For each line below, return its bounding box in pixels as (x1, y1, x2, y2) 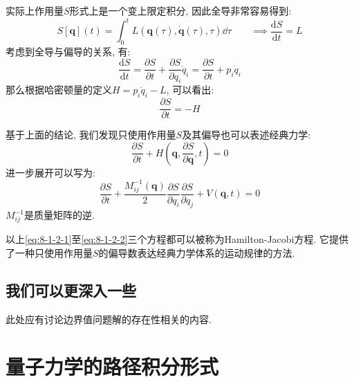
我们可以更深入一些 (6, 279, 136, 300)
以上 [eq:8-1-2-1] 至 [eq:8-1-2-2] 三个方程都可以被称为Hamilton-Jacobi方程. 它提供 (6, 232, 349, 246)
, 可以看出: (166, 82, 214, 97)
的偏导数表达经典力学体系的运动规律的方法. (98, 245, 295, 260)
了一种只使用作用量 (6, 245, 93, 260)
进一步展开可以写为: (6, 165, 95, 179)
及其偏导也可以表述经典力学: (182, 127, 311, 142)
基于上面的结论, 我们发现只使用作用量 (6, 127, 176, 142)
